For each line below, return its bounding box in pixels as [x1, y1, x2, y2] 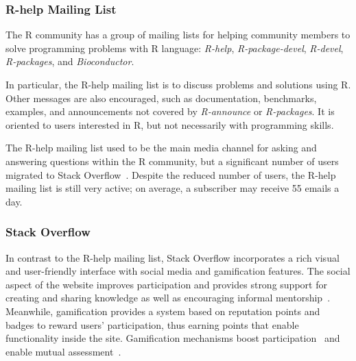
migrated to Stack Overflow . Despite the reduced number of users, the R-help [5, 167, 336, 182]
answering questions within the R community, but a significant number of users [5, 153, 339, 168]
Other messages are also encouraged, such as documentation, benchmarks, [5, 90, 317, 105]
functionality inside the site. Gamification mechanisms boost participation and [5, 331, 340, 345]
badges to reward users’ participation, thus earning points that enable [5, 317, 299, 332]
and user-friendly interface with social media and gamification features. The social [5, 264, 351, 278]
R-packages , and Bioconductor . [5, 54, 134, 69]
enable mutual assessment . [5, 344, 121, 358]
